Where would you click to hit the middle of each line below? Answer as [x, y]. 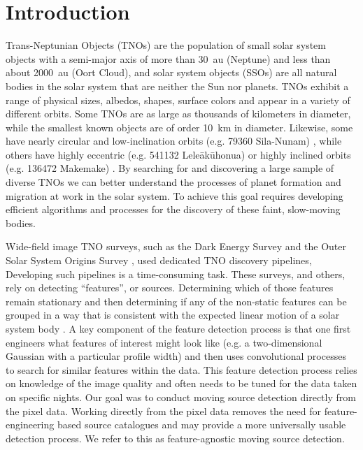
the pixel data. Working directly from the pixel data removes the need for [164, 411]
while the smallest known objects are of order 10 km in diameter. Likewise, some [179, 127]
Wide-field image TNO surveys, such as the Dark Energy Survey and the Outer [176, 246]
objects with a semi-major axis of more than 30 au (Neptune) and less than [168, 58]
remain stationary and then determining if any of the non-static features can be [176, 301]
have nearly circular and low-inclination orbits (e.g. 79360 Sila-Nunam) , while [174, 141]
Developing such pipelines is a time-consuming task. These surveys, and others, [176, 274]
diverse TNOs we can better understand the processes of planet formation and [173, 182]
